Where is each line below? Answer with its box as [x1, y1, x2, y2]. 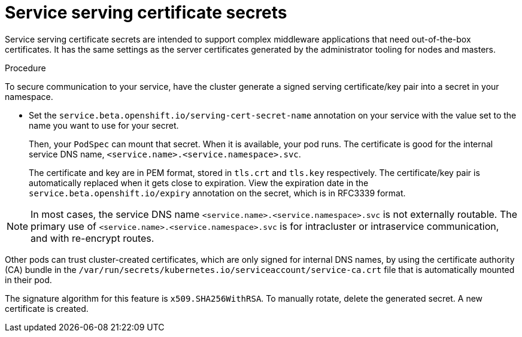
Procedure [5, 62, 46, 73]
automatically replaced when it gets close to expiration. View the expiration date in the [29, 177, 369, 188]
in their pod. [5, 274, 52, 285]
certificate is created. [5, 303, 89, 314]
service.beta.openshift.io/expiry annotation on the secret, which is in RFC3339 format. [29, 187, 406, 198]
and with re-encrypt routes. [31, 232, 154, 244]
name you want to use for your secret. [29, 120, 179, 130]
